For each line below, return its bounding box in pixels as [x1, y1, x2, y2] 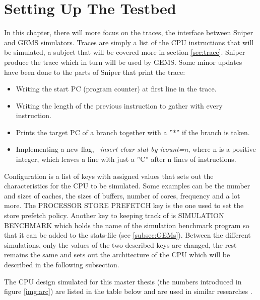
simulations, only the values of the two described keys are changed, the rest [4, 239, 237, 250]
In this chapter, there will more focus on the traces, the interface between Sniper [4, 27, 253, 38]
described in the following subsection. [4, 259, 119, 269]
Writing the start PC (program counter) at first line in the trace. [16, 83, 217, 94]
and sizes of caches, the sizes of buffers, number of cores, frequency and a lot [4, 190, 240, 201]
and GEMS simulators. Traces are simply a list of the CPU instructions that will [4, 37, 254, 47]
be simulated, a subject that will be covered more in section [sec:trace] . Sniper [4, 47, 245, 57]
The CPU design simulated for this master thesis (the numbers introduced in [4, 276, 242, 286]
